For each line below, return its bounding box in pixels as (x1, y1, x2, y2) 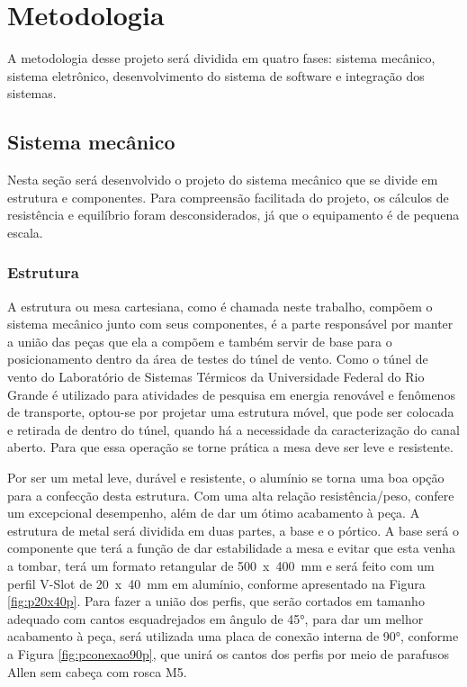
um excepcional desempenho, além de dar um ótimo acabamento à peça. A (7, 503, 420, 522)
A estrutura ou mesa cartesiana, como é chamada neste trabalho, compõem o (7, 296, 433, 315)
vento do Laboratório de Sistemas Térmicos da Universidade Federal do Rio (7, 367, 425, 386)
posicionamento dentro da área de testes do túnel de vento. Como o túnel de (7, 349, 428, 368)
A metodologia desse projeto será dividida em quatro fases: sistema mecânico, (7, 49, 436, 68)
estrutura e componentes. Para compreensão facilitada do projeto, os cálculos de (7, 187, 449, 206)
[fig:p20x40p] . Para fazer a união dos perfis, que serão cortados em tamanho (7, 592, 425, 610)
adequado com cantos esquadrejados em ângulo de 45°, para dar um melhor (7, 609, 424, 628)
